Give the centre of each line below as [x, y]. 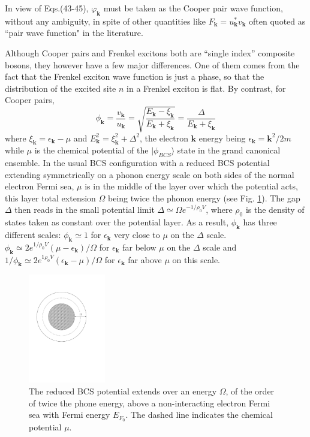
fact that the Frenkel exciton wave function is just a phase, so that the [135, 76]
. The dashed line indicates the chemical [199, 415]
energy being [222, 138]
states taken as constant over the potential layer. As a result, [117, 222]
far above [145, 259]
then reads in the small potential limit [85, 210]
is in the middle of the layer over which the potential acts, [191, 186]
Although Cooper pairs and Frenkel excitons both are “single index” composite [150, 52]
